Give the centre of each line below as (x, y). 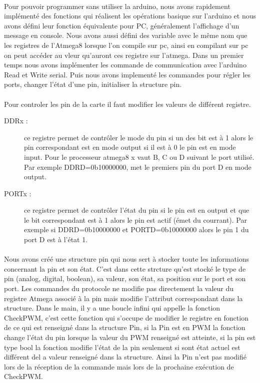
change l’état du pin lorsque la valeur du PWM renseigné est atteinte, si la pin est (130, 337)
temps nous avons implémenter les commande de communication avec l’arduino (125, 65)
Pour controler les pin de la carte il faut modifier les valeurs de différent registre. (127, 104)
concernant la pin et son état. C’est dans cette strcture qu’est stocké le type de (125, 268)
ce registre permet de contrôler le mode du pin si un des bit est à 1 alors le (139, 137)
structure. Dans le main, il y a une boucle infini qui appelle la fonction (112, 308)
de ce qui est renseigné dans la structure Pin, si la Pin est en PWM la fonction (125, 327)
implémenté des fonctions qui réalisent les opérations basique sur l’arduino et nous (130, 16)
